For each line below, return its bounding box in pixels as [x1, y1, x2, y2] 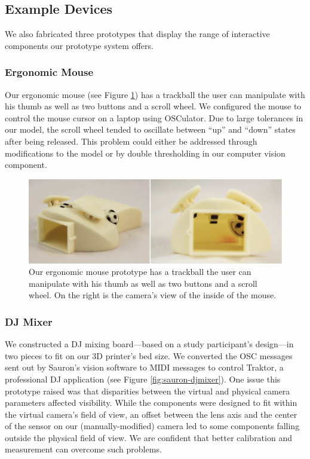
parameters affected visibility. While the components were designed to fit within [5, 396, 297, 409]
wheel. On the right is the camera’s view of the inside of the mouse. [29, 289, 277, 301]
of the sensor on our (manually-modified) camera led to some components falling [5, 420, 300, 432]
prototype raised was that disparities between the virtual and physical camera [5, 384, 290, 397]
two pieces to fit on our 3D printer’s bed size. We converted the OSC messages [5, 349, 293, 362]
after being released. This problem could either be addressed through [5, 134, 257, 147]
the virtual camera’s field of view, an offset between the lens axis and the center [5, 408, 297, 420]
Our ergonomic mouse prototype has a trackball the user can [29, 265, 251, 278]
